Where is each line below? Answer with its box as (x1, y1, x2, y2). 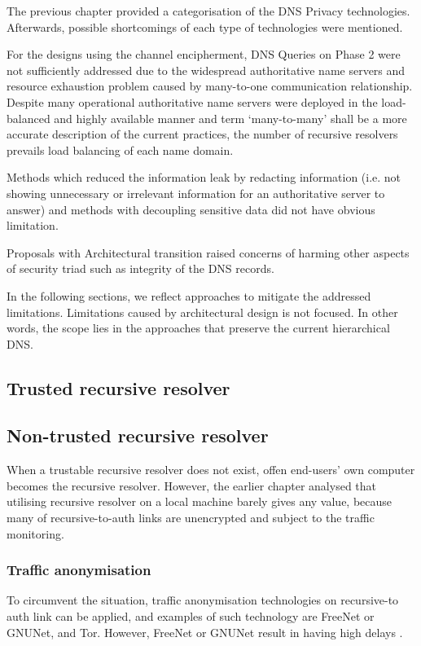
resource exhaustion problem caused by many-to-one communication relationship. (7, 77, 413, 94)
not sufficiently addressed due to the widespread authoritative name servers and (7, 61, 406, 78)
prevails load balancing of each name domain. (7, 141, 234, 158)
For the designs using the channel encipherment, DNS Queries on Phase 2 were (7, 46, 401, 63)
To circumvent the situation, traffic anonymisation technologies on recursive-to (7, 591, 399, 609)
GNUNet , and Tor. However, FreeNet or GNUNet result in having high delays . (7, 623, 403, 640)
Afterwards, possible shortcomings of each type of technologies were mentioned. (7, 18, 403, 35)
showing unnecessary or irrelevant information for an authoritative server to (7, 184, 385, 201)
